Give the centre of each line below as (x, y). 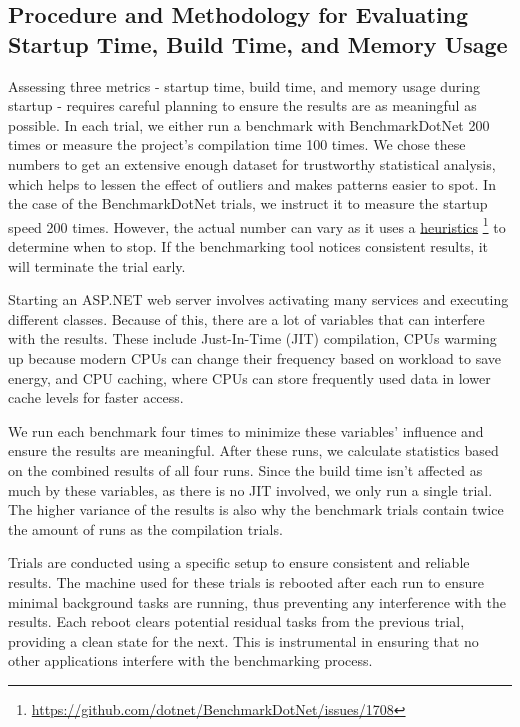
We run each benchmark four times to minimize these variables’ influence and (246, 430)
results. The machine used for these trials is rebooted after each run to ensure (246, 581)
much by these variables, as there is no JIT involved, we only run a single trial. (250, 489)
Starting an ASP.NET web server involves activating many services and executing (258, 299)
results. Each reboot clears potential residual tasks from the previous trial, (236, 621)
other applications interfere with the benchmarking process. (190, 660)
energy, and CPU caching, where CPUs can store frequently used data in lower (249, 377)
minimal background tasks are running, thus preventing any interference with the (257, 601)
